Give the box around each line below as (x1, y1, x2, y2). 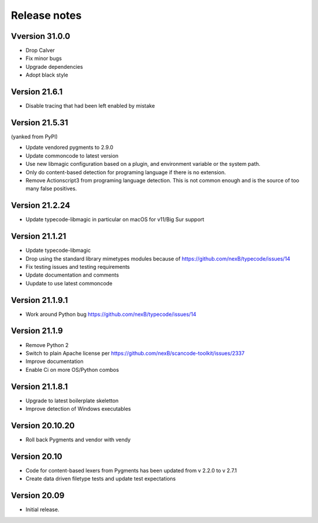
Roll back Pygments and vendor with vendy (25, 436, 131, 443)
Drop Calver (25, 47, 55, 54)
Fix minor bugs (25, 55, 62, 62)
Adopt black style (25, 71, 68, 79)
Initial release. (25, 506, 59, 513)
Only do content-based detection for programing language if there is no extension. (25, 168, 226, 176)
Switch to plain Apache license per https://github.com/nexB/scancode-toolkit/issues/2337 (25, 349, 245, 357)
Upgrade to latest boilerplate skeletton (25, 397, 119, 404)
